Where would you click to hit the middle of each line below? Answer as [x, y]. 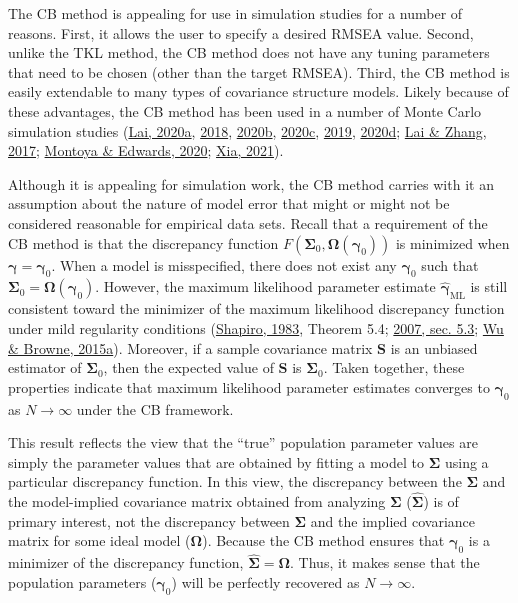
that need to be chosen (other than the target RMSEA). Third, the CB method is [259, 71]
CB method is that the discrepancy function [143, 242]
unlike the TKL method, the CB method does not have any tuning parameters [249, 52]
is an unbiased [434, 347]
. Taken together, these [394, 367]
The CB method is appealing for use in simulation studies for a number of [235, 13]
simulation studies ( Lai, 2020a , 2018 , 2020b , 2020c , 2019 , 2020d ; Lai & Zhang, [247, 130]
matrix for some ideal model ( [99, 540]
